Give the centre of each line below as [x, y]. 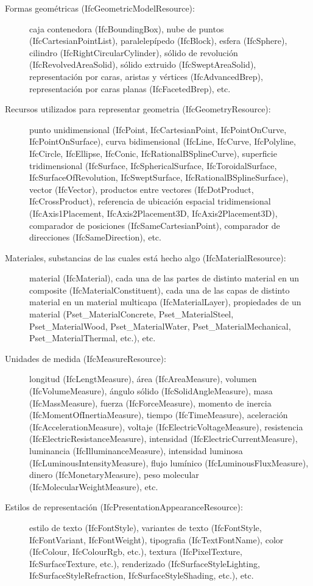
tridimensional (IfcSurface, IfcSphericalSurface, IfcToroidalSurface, [153, 165]
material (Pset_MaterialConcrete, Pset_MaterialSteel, [132, 314]
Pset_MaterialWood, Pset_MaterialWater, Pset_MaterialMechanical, [160, 326]
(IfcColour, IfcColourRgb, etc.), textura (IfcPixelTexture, [136, 552]
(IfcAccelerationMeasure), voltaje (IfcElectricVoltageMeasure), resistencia [166, 426]
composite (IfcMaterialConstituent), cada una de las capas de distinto [160, 290]
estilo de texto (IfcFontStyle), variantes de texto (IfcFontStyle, [146, 527]
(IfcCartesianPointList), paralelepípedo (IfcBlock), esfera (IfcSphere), [158, 41]
